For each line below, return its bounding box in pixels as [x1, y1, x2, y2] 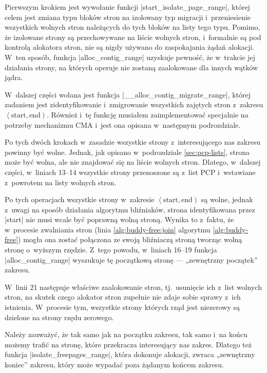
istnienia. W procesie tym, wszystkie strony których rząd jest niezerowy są [5, 302, 240, 312]
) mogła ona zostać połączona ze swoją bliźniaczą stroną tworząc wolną [18, 234, 242, 245]
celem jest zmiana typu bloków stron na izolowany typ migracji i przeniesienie [5, 11, 251, 22]
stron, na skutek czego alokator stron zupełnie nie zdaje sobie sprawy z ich [5, 291, 241, 302]
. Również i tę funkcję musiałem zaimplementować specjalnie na [46, 109, 249, 120]
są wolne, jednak [201, 194, 253, 205]
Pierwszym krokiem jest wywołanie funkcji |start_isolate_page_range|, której [5, 2, 250, 12]
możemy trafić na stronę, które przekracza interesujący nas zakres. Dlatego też [5, 339, 252, 349]
